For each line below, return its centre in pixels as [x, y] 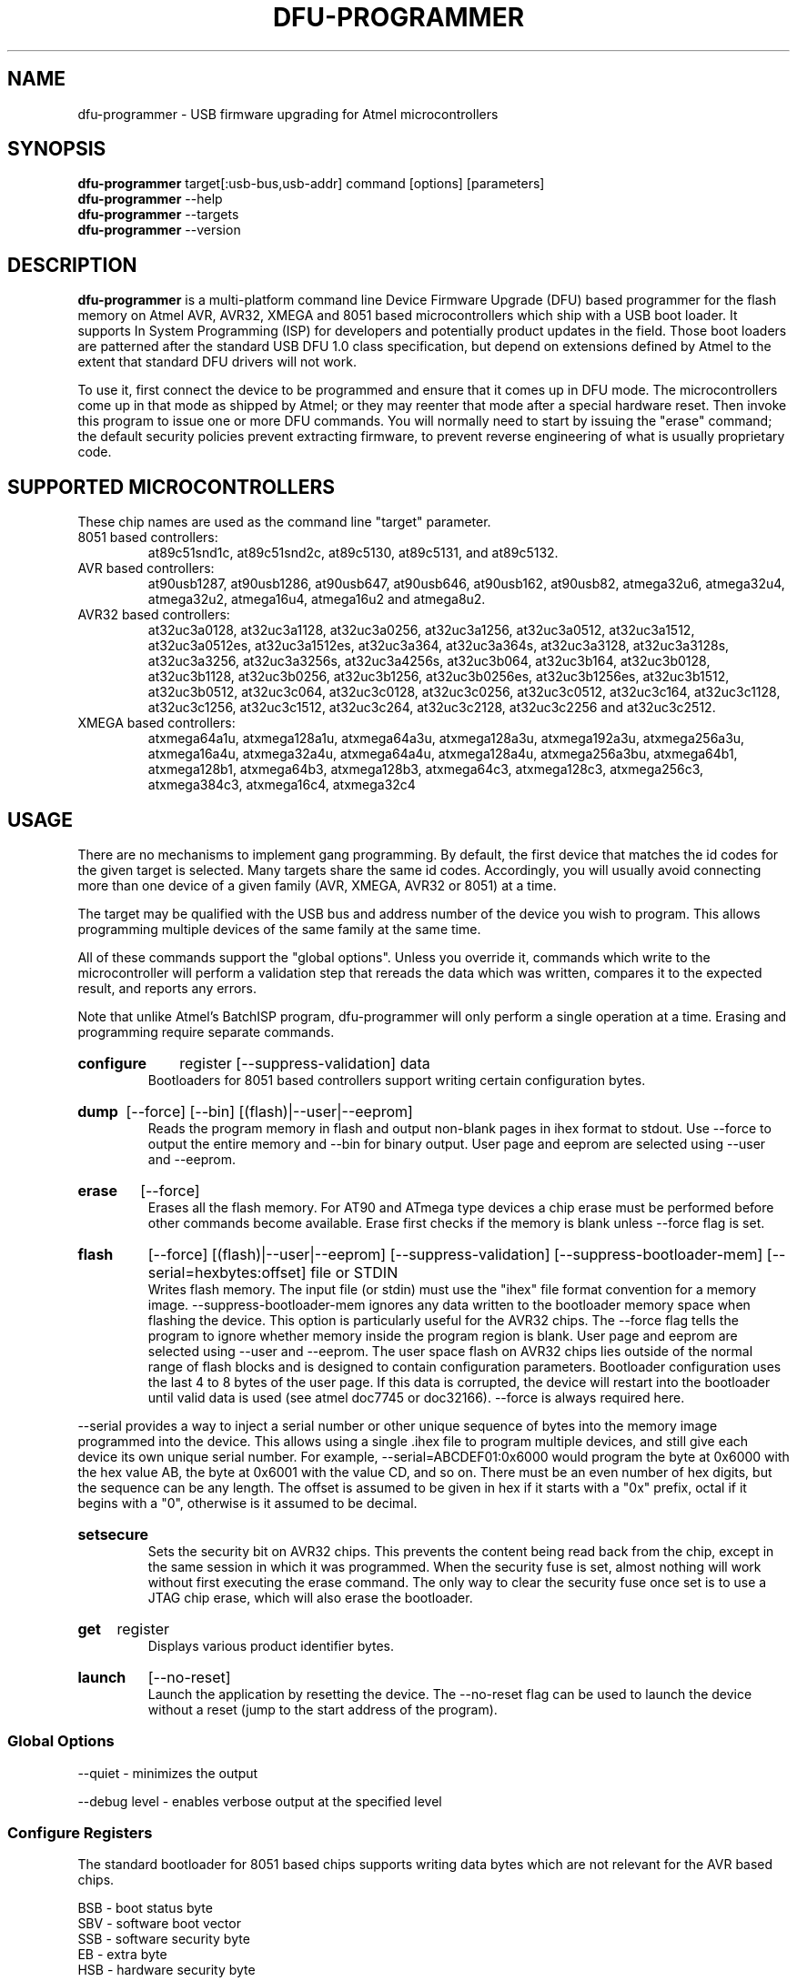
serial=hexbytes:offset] [227, 1272]
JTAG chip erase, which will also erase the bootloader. [310, 1597]
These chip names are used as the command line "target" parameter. [284, 522]
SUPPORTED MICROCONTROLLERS [171, 487]
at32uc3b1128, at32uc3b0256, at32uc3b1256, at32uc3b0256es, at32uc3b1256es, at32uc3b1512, [439, 677]
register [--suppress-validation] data [305, 1063]
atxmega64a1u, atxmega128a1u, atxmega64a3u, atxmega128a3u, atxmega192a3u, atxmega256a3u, [446, 739]
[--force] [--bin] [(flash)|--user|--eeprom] [269, 1111]
